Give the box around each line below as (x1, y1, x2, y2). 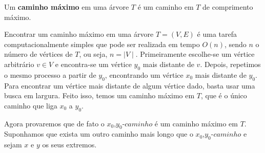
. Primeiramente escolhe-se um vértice (135, 49, 255, 59)
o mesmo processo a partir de (4, 69, 96, 80)
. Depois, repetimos (200, 58, 261, 69)
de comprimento (202, 2, 253, 12)
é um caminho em (137, 2, 194, 12)
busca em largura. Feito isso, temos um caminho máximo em (4, 90, 195, 101)
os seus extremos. (42, 139, 97, 150)
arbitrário (4, 58, 34, 69)
